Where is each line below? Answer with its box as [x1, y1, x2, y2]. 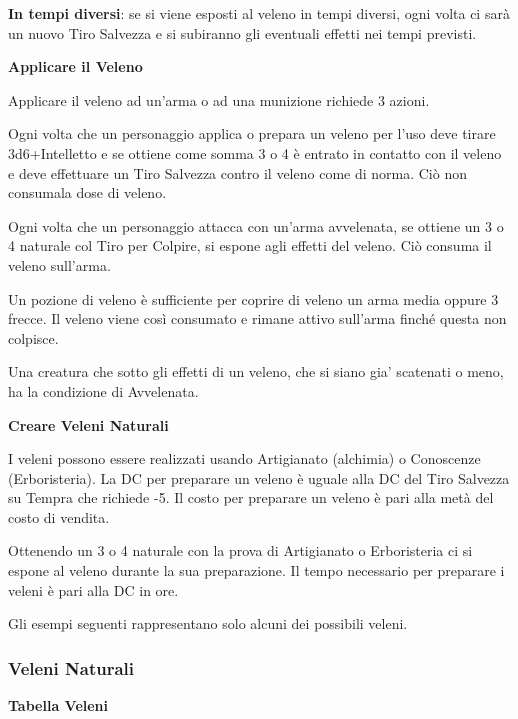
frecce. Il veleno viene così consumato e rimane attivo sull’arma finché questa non [8, 308, 507, 329]
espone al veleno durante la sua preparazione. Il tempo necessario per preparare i [8, 560, 505, 581]
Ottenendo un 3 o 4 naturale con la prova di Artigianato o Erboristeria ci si [8, 540, 473, 561]
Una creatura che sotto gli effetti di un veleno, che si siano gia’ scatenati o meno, [8, 361, 504, 382]
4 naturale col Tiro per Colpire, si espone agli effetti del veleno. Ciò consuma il [8, 235, 492, 256]
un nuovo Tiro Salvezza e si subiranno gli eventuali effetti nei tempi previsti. [8, 22, 477, 43]
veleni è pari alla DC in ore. [8, 579, 179, 600]
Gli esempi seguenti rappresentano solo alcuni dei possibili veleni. [8, 613, 408, 634]
